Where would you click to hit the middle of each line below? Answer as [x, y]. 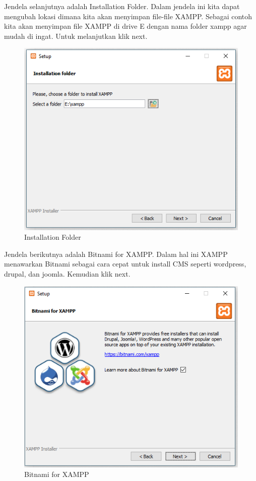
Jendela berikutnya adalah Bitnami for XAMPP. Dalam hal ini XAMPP [116, 254]
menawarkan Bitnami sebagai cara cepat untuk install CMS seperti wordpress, [125, 264]
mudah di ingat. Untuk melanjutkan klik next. [76, 36]
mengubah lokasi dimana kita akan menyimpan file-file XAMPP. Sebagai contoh [128, 16]
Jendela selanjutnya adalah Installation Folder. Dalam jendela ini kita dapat [122, 6]
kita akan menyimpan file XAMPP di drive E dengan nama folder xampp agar [125, 26]
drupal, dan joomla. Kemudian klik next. [67, 273]
